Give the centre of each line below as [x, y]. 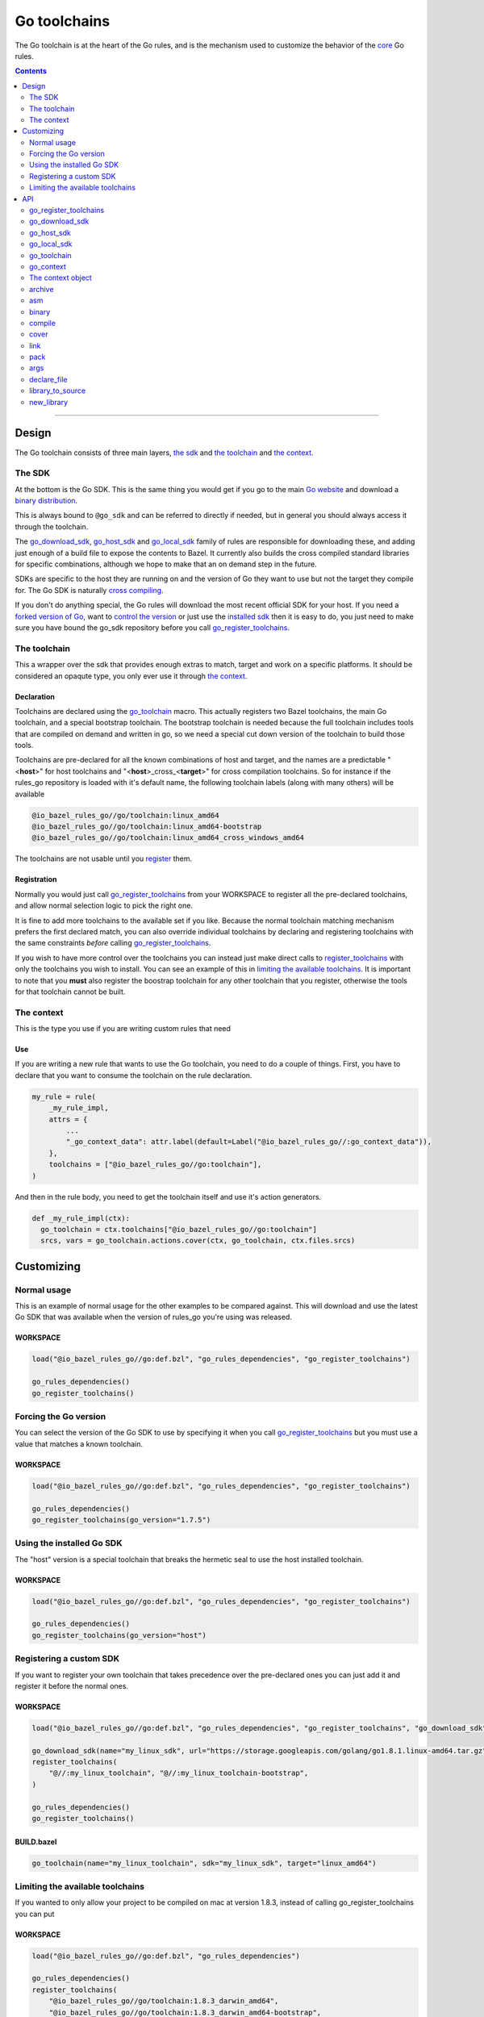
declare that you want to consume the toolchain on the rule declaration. [134, 1075]
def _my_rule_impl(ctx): [81, 1218]
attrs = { [68, 1119]
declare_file [48, 379]
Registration [36, 879]
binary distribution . [46, 501]
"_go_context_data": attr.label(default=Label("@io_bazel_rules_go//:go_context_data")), [248, 1142]
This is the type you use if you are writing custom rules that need [123, 1029]
